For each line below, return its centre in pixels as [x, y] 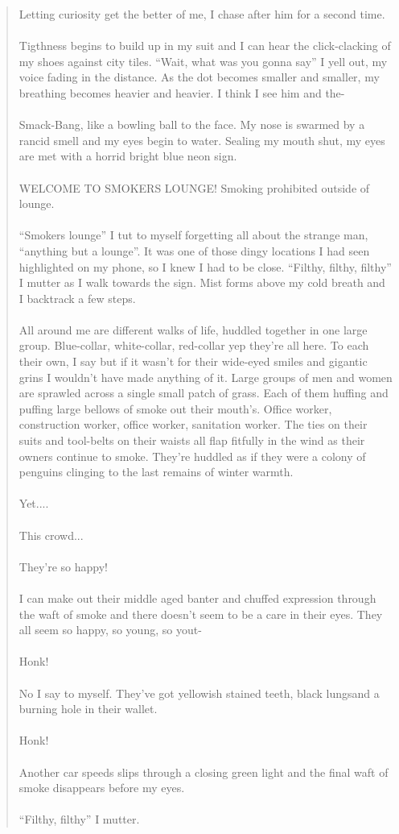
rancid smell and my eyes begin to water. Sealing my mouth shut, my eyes [202, 140]
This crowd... [51, 535]
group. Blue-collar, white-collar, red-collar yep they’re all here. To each [194, 345]
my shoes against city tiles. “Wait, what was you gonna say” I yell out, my [203, 61]
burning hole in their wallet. [88, 709]
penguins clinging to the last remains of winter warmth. [156, 472]
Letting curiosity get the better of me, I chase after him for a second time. [202, 14]
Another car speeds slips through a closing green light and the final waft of [204, 772]
